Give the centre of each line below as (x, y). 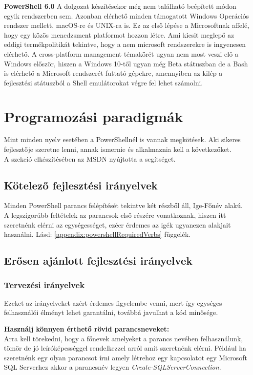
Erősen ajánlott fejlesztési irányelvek (98, 260)
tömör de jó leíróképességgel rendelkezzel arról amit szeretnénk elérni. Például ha (125, 348)
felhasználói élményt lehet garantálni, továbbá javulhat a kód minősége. (111, 312)
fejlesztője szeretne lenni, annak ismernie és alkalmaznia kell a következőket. (118, 149)
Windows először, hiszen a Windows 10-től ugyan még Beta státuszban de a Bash (126, 63)
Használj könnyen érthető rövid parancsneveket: (87, 329)
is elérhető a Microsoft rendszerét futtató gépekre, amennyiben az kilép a (113, 73)
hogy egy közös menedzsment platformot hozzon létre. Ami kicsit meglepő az (119, 34)
